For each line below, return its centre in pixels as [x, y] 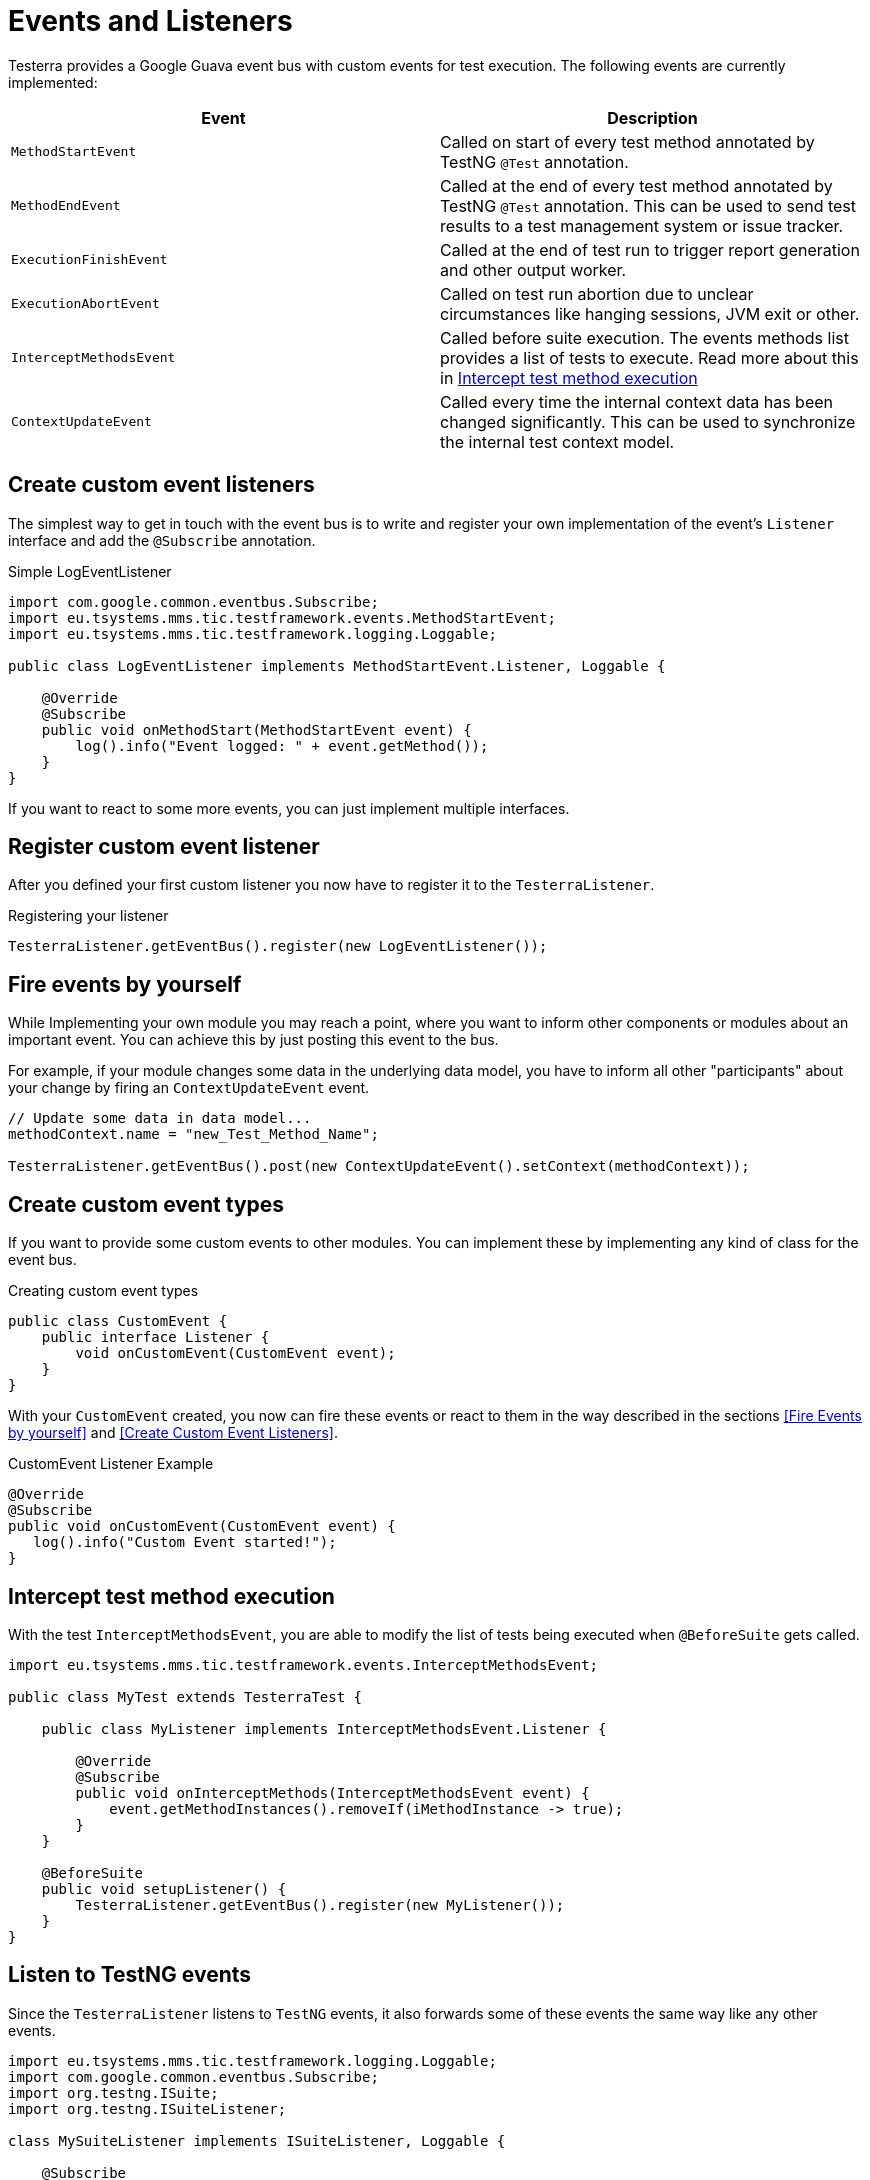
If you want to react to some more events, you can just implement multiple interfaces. [289, 808]
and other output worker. [533, 269]
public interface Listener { [155, 1337]
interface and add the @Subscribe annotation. [162, 540]
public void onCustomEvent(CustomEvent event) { [202, 1526]
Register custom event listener [164, 847]
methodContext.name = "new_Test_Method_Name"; [193, 1134]
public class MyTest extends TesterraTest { [185, 1696]
